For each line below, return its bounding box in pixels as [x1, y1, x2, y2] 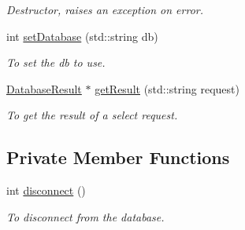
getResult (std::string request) [95, 80, 239, 97]
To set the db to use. [6, 54, 106, 71]
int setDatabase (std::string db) [6, 27, 158, 44]
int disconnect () [6, 182, 86, 199]
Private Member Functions [6, 145, 230, 170]
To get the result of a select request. [6, 107, 178, 123]
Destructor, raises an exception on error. [6, 2, 204, 17]
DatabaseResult [6, 80, 82, 97]
